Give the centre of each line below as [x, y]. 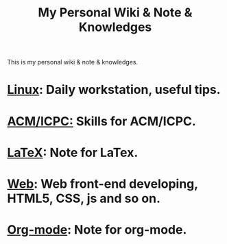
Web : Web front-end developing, [103, 184]
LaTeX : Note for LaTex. [73, 152]
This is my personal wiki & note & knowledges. [73, 62]
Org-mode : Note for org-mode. [97, 230]
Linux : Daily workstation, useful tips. [114, 90]
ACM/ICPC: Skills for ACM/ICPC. [102, 121]
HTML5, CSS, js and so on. [84, 198]
